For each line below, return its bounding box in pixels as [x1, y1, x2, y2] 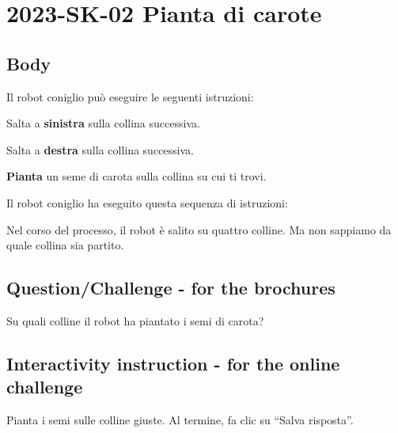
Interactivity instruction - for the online [6, 351, 340, 375]
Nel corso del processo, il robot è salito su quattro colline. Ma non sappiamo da [6, 221, 392, 237]
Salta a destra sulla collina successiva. [6, 141, 194, 158]
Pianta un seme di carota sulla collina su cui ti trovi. [6, 168, 267, 184]
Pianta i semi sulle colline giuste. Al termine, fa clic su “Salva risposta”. [6, 412, 354, 428]
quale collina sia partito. [6, 237, 124, 253]
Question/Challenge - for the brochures [6, 275, 335, 300]
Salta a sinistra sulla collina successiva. [6, 115, 200, 131]
